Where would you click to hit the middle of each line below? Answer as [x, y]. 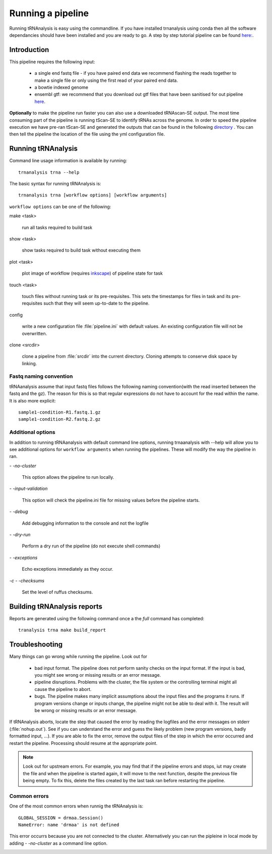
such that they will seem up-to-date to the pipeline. [96, 304]
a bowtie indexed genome [61, 87]
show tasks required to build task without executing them [81, 250]
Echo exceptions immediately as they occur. [67, 569]
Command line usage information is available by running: [68, 161]
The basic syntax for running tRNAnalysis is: [55, 184]
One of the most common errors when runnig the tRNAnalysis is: [76, 806]
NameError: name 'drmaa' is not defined [69, 825]
